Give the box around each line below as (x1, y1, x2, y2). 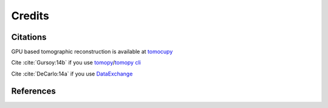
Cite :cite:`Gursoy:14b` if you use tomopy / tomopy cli (11, 59, 141, 66)
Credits (11, 9, 50, 22)
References (11, 86, 56, 96)
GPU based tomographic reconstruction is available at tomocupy (11, 48, 173, 56)
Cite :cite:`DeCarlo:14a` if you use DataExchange (11, 70, 133, 77)
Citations (11, 32, 47, 42)
